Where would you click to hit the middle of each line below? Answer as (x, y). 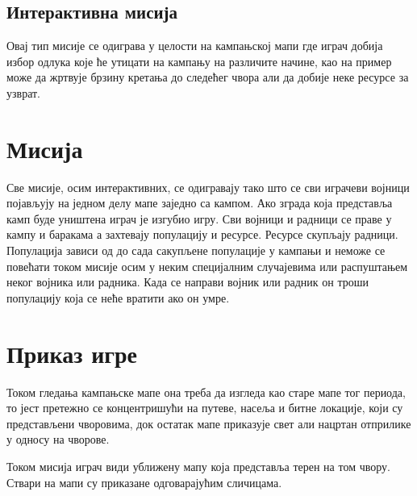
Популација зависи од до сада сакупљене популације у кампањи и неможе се (196, 250)
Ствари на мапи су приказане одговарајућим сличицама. (144, 482)
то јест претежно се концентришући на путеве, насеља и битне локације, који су (205, 408)
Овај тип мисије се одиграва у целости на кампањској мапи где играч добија (195, 46)
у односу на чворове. (58, 439)
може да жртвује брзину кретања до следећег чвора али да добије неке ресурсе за (208, 77)
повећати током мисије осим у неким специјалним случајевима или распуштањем (207, 266)
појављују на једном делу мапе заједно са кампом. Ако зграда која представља (200, 203)
